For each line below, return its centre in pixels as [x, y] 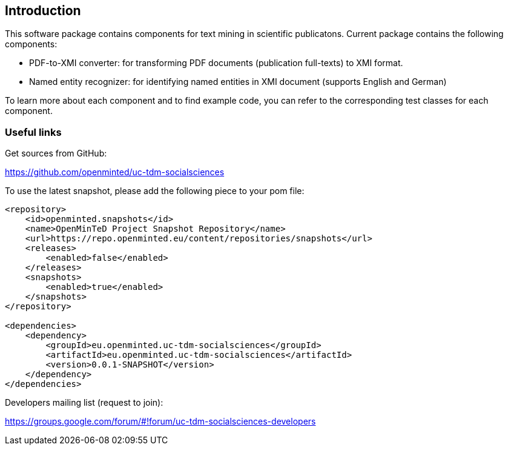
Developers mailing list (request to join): [84, 403]
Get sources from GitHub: [56, 153]
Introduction [43, 11]
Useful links [33, 132]
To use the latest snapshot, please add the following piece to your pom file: [155, 191]
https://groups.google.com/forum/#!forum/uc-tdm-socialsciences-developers [160, 421]
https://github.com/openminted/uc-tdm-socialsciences [115, 172]
